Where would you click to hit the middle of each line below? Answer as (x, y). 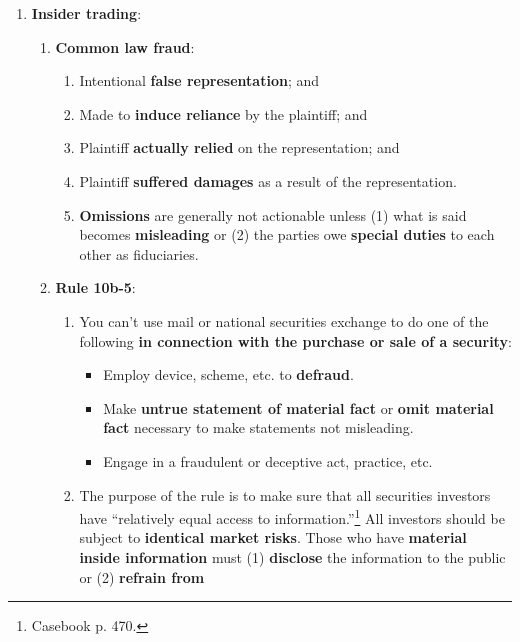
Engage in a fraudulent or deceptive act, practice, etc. (268, 460)
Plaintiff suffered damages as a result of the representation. (268, 180)
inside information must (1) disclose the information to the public (292, 556)
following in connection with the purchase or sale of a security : (295, 340)
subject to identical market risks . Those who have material (273, 537)
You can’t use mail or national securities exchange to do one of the (284, 320)
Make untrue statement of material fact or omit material (298, 407)
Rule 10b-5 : (95, 287)
